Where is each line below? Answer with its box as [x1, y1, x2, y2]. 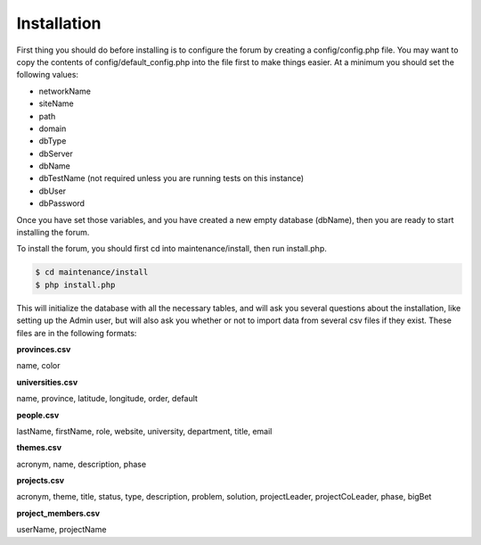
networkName [38, 86, 91, 96]
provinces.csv [16, 343, 71, 354]
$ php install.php [35, 279, 116, 290]
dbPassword [38, 198, 85, 209]
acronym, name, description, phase [16, 458, 147, 469]
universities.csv [16, 376, 78, 387]
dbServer [38, 148, 73, 159]
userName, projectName [16, 524, 107, 535]
